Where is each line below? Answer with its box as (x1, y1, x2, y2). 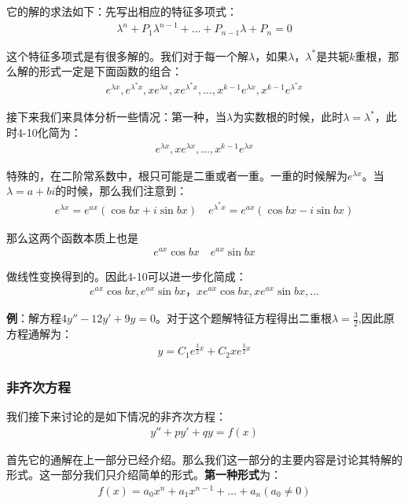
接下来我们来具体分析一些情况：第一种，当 (6, 109, 226, 125)
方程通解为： (6, 325, 72, 341)
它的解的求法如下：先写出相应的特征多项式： (6, 3, 237, 19)
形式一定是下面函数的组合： (39, 63, 182, 79)
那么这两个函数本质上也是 (6, 229, 138, 245)
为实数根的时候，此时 (233, 109, 344, 125)
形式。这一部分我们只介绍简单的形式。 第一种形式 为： (6, 466, 281, 483)
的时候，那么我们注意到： (55, 182, 188, 199)
